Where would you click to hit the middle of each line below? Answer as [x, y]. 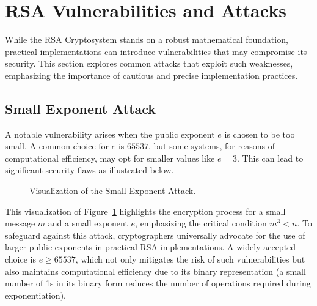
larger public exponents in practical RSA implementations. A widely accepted [151, 247]
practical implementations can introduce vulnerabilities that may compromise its [156, 51]
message [20, 223]
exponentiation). [35, 295]
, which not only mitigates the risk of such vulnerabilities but [190, 259]
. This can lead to [270, 158]
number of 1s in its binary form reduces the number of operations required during [158, 283]
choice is [21, 259]
